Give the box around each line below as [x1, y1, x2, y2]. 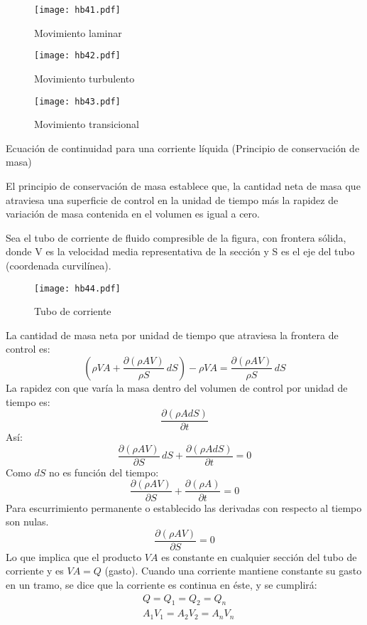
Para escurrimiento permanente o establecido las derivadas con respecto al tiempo [6, 500, 362, 515]
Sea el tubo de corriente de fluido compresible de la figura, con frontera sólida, [6, 230, 346, 245]
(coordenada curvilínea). [6, 257, 111, 272]
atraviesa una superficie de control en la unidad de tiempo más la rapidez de [6, 192, 339, 207]
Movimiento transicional [34, 117, 139, 132]
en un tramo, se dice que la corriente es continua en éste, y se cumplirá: [6, 577, 317, 592]
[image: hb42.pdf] [34, 50, 121, 61]
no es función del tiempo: [48, 464, 159, 479]
